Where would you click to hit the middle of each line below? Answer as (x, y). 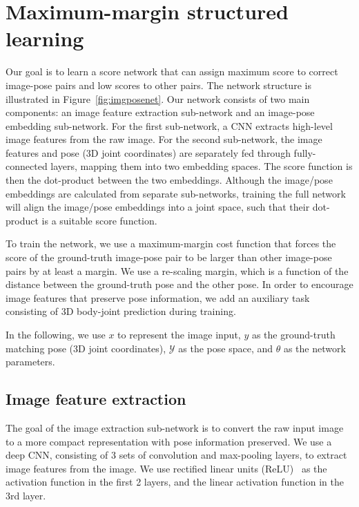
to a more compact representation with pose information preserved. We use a (169, 441)
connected (27, 166)
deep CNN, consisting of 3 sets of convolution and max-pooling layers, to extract (176, 455)
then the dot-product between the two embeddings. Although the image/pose (169, 180)
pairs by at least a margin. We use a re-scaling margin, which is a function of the (177, 270)
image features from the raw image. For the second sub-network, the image (164, 139)
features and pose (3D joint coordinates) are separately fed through (148, 152)
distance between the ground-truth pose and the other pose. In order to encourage (179, 284)
